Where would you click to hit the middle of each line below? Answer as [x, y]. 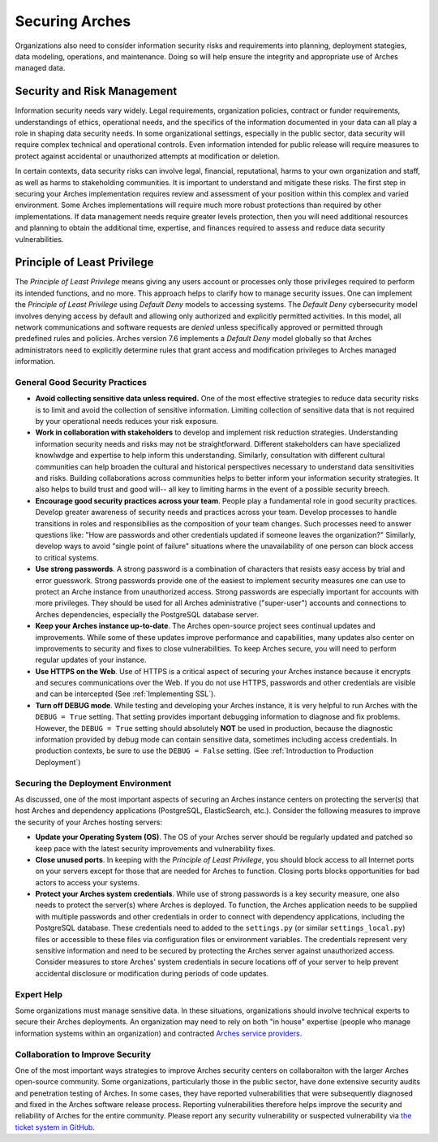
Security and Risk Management [96, 91]
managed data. [40, 68]
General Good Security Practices [81, 382]
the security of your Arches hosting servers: [89, 822]
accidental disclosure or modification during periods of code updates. [152, 973]
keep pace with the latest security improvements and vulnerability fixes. [155, 848]
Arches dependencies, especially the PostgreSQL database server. [147, 614]
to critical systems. [67, 557]
